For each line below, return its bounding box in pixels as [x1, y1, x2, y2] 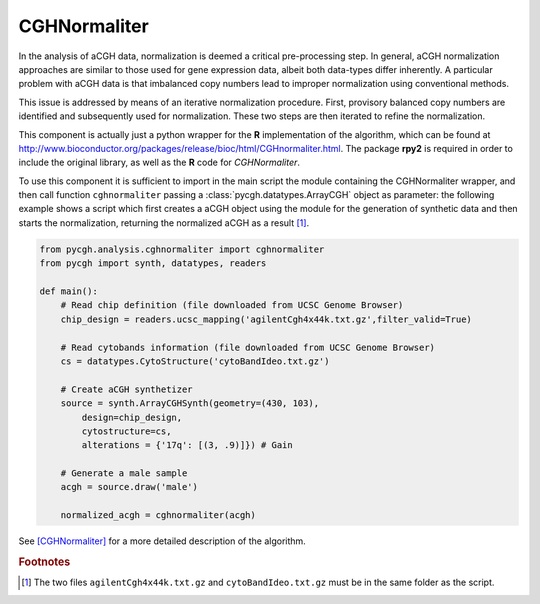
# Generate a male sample [60, 468, 188, 479]
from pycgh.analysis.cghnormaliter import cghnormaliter [39, 243, 325, 255]
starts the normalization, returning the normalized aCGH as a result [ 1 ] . [18, 216, 310, 229]
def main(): [39, 286, 99, 297]
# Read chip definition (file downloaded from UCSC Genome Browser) [60, 300, 404, 311]
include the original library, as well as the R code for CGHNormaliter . [18, 156, 300, 169]
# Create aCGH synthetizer [60, 383, 194, 395]
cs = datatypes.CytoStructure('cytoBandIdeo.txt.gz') [60, 355, 330, 367]
